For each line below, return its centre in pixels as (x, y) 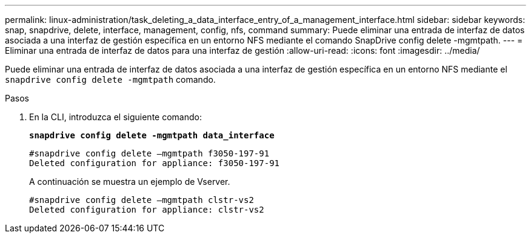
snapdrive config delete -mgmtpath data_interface (152, 135)
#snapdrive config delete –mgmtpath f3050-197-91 (149, 153)
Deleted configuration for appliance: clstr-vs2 (147, 210)
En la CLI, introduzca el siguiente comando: (115, 117)
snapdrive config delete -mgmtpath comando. (110, 79)
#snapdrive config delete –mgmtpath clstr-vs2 (142, 200)
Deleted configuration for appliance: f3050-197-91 (155, 163)
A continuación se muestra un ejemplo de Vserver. (130, 182)
